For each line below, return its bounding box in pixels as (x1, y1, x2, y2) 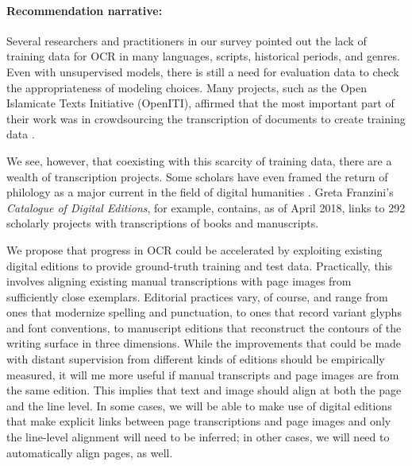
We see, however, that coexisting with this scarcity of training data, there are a (6, 152, 392, 169)
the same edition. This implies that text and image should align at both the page (6, 382, 402, 398)
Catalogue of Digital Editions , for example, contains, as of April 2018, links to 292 (6, 199, 406, 216)
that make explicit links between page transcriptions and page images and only (6, 413, 391, 429)
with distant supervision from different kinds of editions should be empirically (6, 351, 385, 367)
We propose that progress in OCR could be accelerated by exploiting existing (6, 241, 383, 258)
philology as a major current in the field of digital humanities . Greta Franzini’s (6, 184, 394, 200)
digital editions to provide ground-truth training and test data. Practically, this (6, 257, 393, 274)
